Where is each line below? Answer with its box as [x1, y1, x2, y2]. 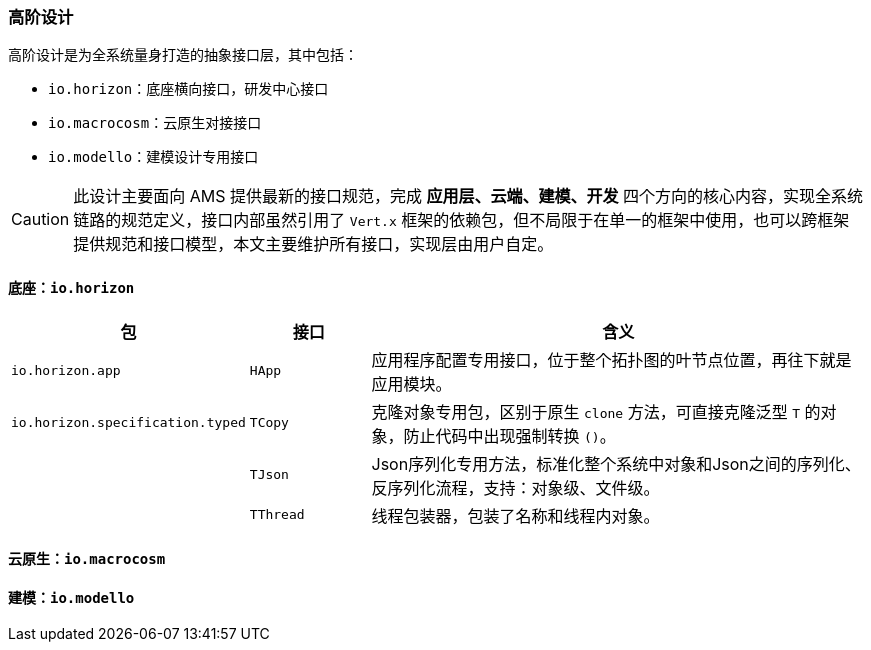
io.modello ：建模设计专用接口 [48, 148, 259, 166]
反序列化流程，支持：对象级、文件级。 [371, 477, 660, 498]
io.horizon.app [11, 363, 121, 379]
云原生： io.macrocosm [8, 550, 166, 568]
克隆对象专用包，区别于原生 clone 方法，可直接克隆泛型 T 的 [371, 401, 821, 422]
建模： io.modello [8, 588, 135, 606]
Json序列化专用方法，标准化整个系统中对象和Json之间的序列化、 [371, 453, 861, 474]
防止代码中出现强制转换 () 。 [403, 425, 616, 446]
